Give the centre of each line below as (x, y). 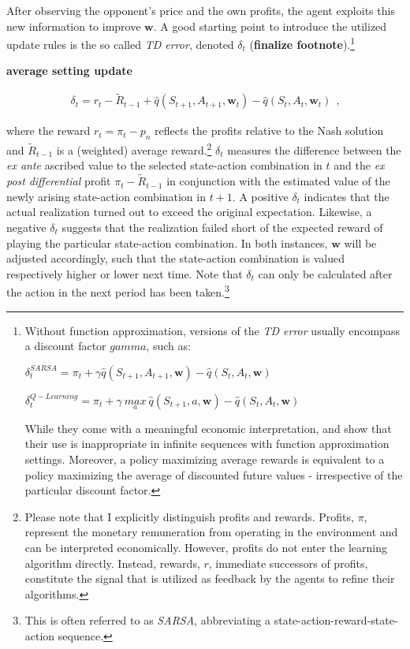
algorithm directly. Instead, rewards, (112, 563)
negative (26, 227)
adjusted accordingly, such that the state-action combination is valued (175, 258)
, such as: (168, 346)
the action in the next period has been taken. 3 (118, 291)
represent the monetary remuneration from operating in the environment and (211, 532)
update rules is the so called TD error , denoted (120, 44)
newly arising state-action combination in (106, 196)
